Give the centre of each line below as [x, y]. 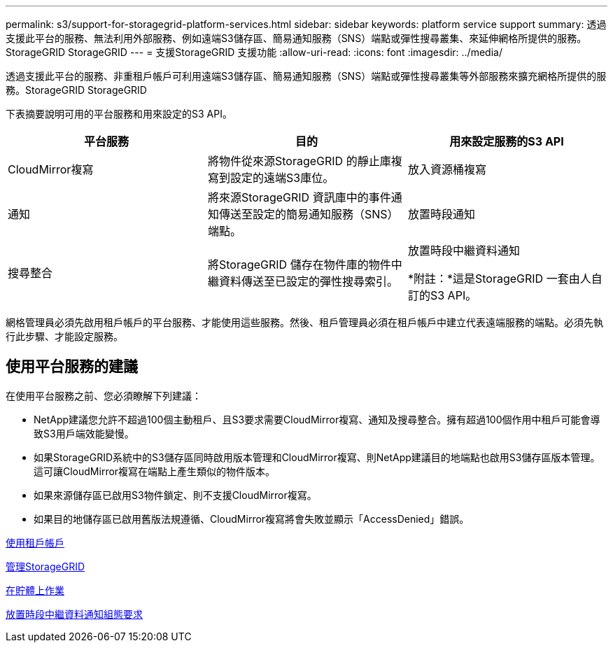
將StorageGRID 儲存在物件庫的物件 [299, 265]
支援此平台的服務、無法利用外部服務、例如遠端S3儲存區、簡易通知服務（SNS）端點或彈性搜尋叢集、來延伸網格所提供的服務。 [296, 38]
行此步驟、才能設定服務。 [64, 336]
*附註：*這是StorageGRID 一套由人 [499, 279]
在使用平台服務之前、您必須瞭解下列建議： [104, 395]
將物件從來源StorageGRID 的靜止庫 [299, 161]
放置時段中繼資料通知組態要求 [74, 614]
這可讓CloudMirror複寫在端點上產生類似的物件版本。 [155, 471]
